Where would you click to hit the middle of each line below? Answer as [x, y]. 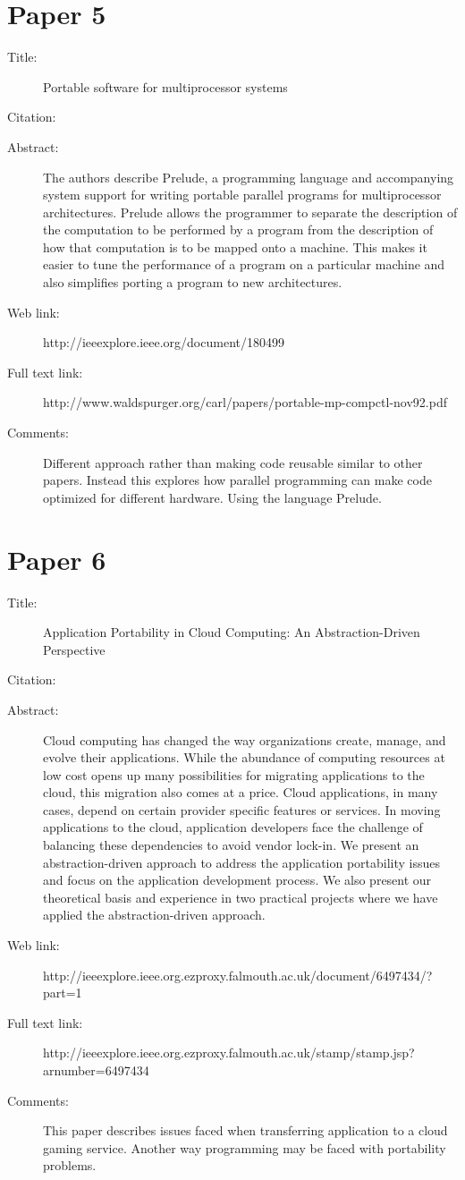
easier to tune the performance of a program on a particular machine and [244, 264]
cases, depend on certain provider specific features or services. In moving [242, 809]
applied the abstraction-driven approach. [154, 915]
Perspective [74, 649]
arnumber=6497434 [96, 1070]
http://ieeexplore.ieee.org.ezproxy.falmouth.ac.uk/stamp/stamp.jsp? [229, 1053]
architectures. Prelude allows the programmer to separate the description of [250, 212]
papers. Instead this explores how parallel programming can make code [237, 480]
